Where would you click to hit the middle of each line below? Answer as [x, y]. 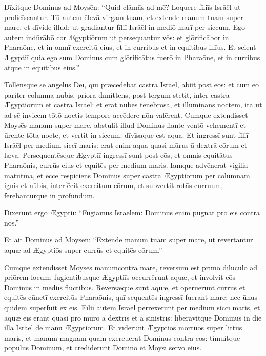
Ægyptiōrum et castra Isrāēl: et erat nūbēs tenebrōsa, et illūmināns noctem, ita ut [133, 105]
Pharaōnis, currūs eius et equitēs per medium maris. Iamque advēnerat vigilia [126, 165]
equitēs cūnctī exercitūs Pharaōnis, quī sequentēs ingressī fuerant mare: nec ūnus [131, 297]
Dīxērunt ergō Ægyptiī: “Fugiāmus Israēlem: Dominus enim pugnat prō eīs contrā [132, 212]
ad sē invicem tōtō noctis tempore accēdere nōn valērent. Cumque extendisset [126, 114]
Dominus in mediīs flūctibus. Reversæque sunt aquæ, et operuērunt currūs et [125, 287]
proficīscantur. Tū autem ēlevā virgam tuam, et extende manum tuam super [124, 17]
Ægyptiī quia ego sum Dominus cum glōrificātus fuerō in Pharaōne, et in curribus [132, 57]
